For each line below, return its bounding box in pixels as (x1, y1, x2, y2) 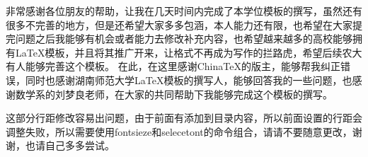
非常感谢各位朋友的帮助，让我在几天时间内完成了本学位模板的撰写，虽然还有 (6, 4, 362, 18)
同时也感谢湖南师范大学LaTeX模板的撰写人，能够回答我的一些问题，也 (25, 72, 352, 87)
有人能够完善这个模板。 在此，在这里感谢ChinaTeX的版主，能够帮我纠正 (6, 59, 340, 74)
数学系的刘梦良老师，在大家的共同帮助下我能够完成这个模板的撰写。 (15, 86, 333, 101)
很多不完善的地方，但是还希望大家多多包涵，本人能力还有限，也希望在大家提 (6, 17, 362, 32)
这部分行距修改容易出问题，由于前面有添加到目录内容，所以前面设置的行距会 (6, 110, 362, 125)
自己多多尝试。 (45, 138, 115, 153)
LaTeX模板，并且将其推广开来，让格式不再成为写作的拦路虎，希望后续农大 (15, 45, 362, 59)
